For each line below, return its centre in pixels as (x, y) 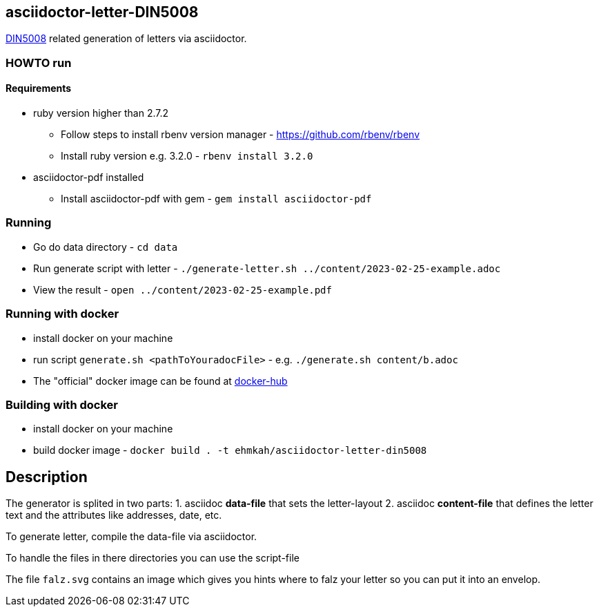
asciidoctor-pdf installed (89, 178)
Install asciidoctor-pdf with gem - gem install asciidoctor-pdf (216, 199)
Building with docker (62, 404)
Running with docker (62, 314)
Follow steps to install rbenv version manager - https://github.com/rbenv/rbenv (240, 135)
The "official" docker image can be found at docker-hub (160, 381)
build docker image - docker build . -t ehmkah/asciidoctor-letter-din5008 (230, 450)
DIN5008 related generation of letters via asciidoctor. (126, 39)
